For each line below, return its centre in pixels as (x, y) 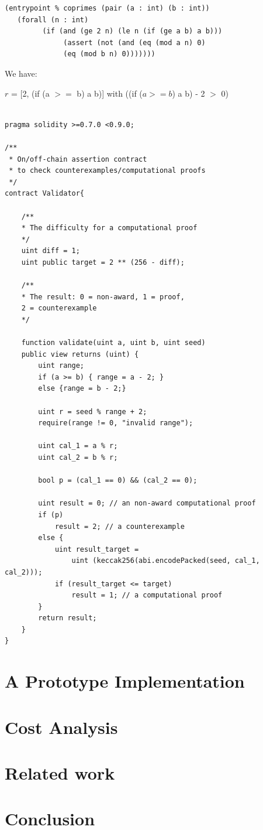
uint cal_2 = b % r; (78, 457)
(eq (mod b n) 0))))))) (109, 54)
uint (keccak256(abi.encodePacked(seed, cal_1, (166, 561)
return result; (68, 618)
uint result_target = (97, 549)
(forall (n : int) (53, 20)
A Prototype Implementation (125, 681)
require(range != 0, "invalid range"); (116, 423)
